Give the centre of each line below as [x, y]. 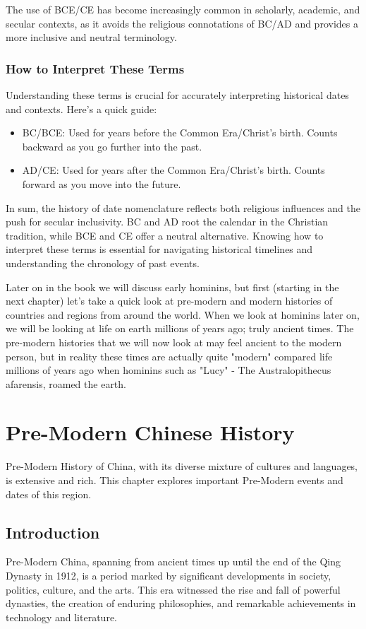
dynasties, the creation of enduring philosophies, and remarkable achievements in [181, 603]
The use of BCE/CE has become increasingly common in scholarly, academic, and [183, 9]
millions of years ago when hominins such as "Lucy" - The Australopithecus [169, 370]
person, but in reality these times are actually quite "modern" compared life [169, 356]
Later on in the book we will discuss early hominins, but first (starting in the [172, 287]
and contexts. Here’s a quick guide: [81, 108]
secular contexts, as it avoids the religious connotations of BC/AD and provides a [182, 23]
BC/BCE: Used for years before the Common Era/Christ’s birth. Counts [180, 133]
